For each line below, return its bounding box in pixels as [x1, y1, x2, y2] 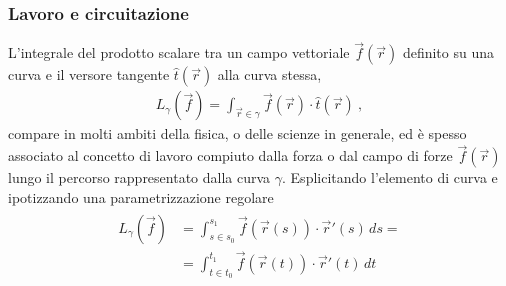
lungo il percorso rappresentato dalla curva [8, 167, 271, 188]
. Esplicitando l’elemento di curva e [282, 167, 498, 188]
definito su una [402, 42, 494, 63]
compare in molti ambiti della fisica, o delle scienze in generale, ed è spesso [8, 123, 467, 144]
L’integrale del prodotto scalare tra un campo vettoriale [8, 42, 350, 63]
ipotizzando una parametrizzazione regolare [8, 186, 274, 207]
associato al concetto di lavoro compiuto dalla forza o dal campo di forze [8, 145, 453, 166]
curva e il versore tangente [8, 64, 170, 85]
